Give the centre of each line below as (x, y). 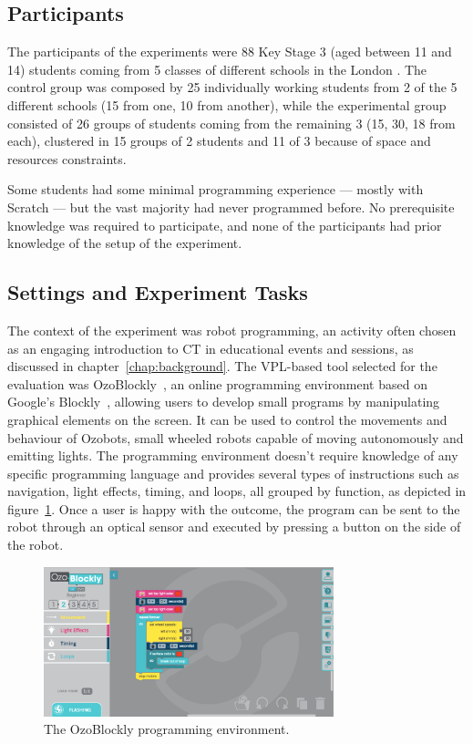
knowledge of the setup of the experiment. (125, 243)
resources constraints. (67, 158)
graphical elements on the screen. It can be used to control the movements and (227, 419)
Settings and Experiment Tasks (158, 292)
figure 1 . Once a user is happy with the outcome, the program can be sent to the (234, 508)
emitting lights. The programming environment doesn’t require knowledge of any (233, 455)
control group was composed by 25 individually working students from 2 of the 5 (232, 87)
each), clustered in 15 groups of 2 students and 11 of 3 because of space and (219, 141)
